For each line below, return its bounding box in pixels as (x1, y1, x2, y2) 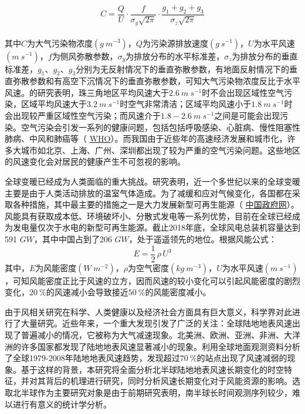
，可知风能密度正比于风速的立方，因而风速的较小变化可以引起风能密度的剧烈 (5, 274, 300, 286)
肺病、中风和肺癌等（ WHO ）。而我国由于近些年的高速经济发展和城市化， (5, 132, 287, 145)
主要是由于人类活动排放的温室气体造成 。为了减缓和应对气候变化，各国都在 (5, 186, 292, 199)
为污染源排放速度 (142, 36, 208, 49)
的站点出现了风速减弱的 (196, 352, 287, 364)
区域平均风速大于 (21, 98, 87, 110)
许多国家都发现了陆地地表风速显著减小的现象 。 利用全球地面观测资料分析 (21, 340, 300, 352)
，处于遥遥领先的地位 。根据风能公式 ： (128, 233, 277, 245)
